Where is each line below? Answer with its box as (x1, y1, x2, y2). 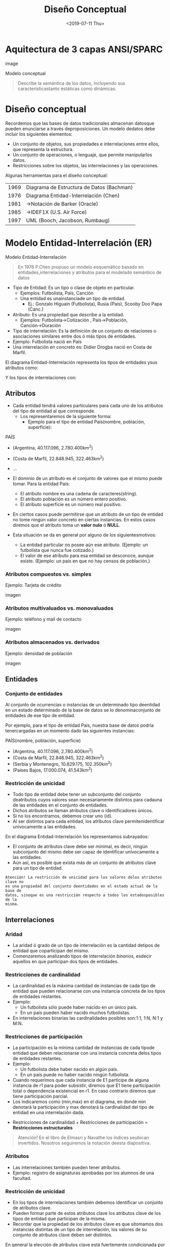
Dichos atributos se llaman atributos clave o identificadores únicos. (12, 808, 153, 814)
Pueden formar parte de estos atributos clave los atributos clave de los (12, 1210, 161, 1216)
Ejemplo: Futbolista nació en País (12, 338, 82, 344)
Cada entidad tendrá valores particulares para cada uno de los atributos (12, 403, 163, 409)
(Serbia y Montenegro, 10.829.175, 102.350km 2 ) (12, 760, 112, 767)
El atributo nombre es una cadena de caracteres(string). (20, 490, 138, 496)
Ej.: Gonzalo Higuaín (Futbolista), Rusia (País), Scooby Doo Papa (27, 301, 162, 307)
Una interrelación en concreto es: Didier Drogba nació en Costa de (12, 344, 152, 350)
